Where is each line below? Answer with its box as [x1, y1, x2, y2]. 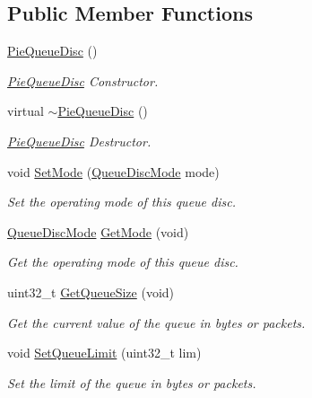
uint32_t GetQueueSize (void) [7, 282, 175, 301]
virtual [7, 102, 44, 120]
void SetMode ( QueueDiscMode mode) [7, 162, 220, 181]
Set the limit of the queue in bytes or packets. [7, 373, 256, 392]
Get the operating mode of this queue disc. [7, 252, 238, 271]
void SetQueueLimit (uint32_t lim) [7, 343, 202, 362]
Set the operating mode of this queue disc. [7, 192, 236, 211]
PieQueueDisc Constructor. [7, 71, 159, 90]
